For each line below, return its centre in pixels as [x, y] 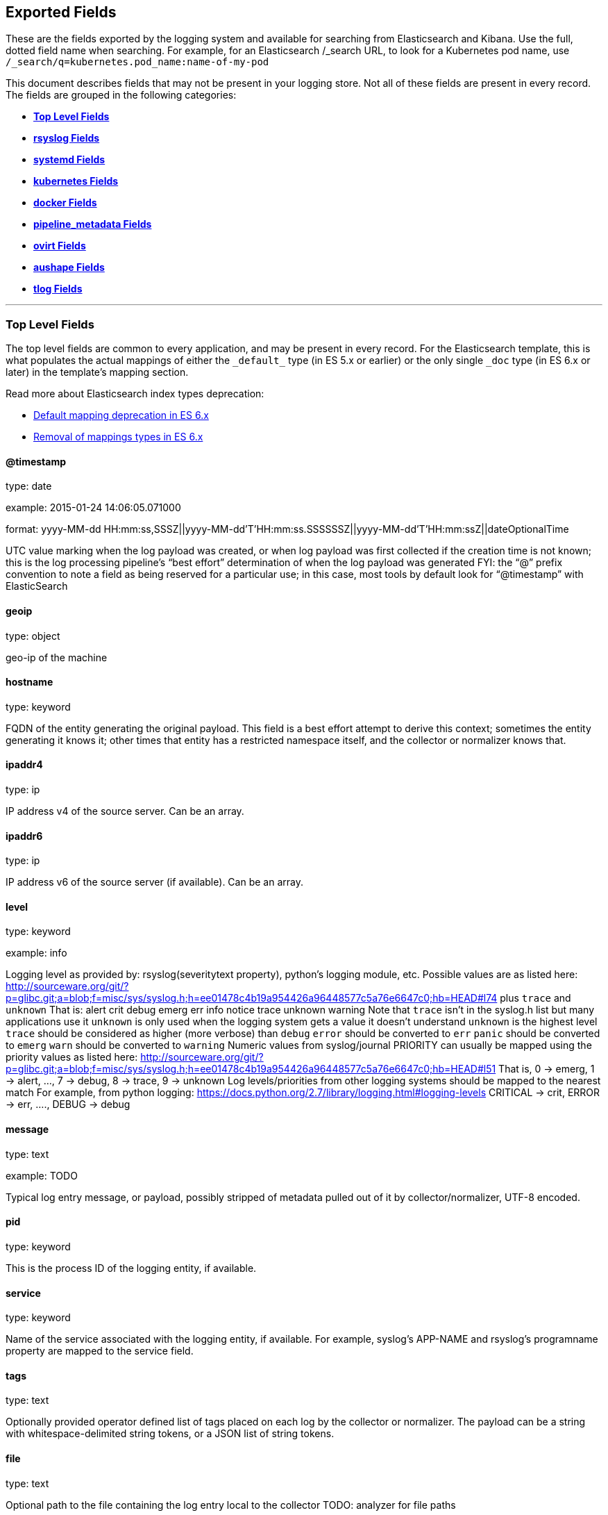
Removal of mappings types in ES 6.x [118, 437]
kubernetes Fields [76, 181]
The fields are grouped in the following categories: [121, 95]
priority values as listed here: [72, 1057]
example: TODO [42, 1175]
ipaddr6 [24, 836]
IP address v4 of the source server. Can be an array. [125, 811]
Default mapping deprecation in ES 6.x [121, 415]
